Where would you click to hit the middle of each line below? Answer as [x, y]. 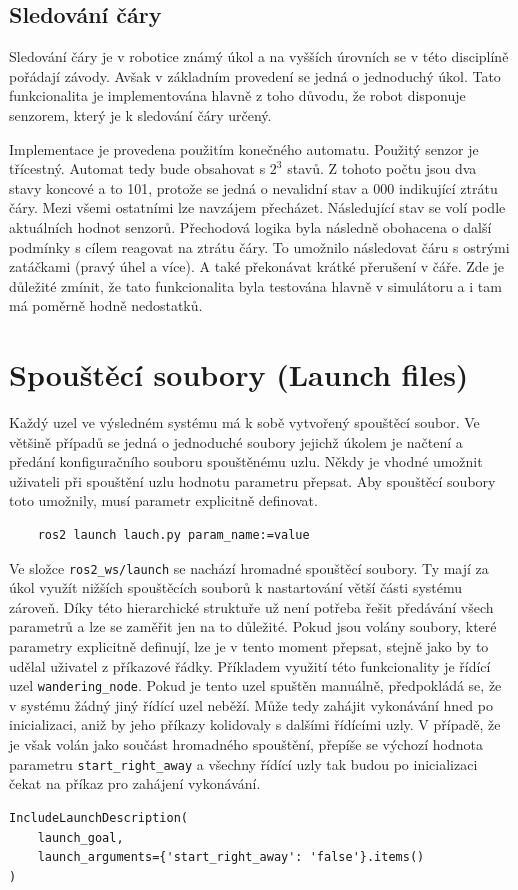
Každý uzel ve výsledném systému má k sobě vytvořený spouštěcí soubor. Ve [244, 422]
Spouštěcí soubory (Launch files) [239, 374]
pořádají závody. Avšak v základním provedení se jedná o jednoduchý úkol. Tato [255, 75]
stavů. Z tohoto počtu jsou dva [382, 168]
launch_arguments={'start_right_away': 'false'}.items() [231, 857]
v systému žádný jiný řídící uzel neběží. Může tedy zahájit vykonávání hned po [251, 704]
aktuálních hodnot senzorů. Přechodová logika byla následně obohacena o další [250, 226]
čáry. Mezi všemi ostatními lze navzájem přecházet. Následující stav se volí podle [257, 207]
